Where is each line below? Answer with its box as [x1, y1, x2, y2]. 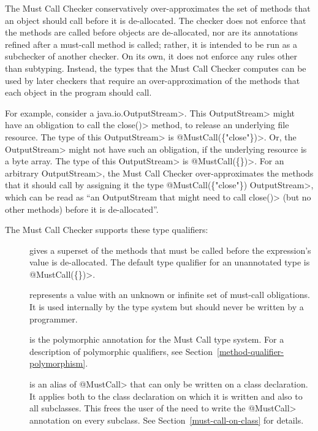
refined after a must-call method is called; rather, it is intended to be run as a [5, 37, 297, 50]
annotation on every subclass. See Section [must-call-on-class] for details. [29, 413, 304, 426]
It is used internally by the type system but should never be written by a [29, 300, 304, 313]
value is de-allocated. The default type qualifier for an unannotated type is [29, 256, 310, 269]
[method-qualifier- [217, 345, 284, 357]
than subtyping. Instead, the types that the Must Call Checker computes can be [5, 61, 306, 74]
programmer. [29, 312, 78, 325]
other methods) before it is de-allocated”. [5, 202, 159, 215]
